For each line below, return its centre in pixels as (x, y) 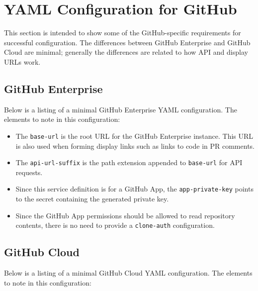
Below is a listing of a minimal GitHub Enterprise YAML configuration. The (121, 109)
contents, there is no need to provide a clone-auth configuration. (115, 225)
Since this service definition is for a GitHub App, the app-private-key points (134, 189)
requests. (29, 172)
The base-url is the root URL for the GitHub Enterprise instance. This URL (134, 136)
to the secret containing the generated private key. (92, 199)
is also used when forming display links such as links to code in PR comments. (135, 145)
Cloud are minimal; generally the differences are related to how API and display (126, 52)
